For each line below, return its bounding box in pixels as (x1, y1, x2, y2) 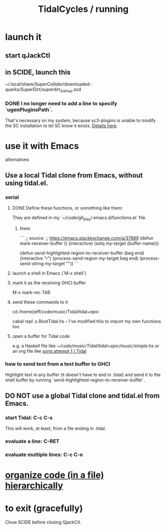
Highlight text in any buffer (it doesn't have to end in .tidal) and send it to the (5, 372, 161, 378)
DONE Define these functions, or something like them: (12, 205, 123, 211)
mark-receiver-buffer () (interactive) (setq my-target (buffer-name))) (19, 240, 159, 246)
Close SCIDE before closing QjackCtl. (5, 519, 82, 525)
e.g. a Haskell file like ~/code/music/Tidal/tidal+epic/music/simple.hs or (12, 343, 160, 349)
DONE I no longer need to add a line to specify (5, 100, 117, 107)
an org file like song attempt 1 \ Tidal (12, 348, 87, 354)
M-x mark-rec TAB (12, 289, 51, 295)
